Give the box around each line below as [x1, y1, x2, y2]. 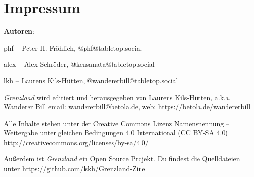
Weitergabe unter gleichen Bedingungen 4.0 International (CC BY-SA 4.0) [4, 127, 228, 138]
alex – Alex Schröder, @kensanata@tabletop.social [4, 59, 155, 69]
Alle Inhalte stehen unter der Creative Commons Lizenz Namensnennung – [4, 118, 230, 128]
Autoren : [4, 26, 34, 36]
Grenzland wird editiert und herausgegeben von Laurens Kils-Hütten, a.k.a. [4, 92, 231, 102]
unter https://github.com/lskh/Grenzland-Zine [4, 163, 145, 174]
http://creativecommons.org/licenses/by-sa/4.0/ [4, 137, 149, 147]
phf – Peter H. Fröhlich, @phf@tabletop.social [4, 42, 142, 52]
